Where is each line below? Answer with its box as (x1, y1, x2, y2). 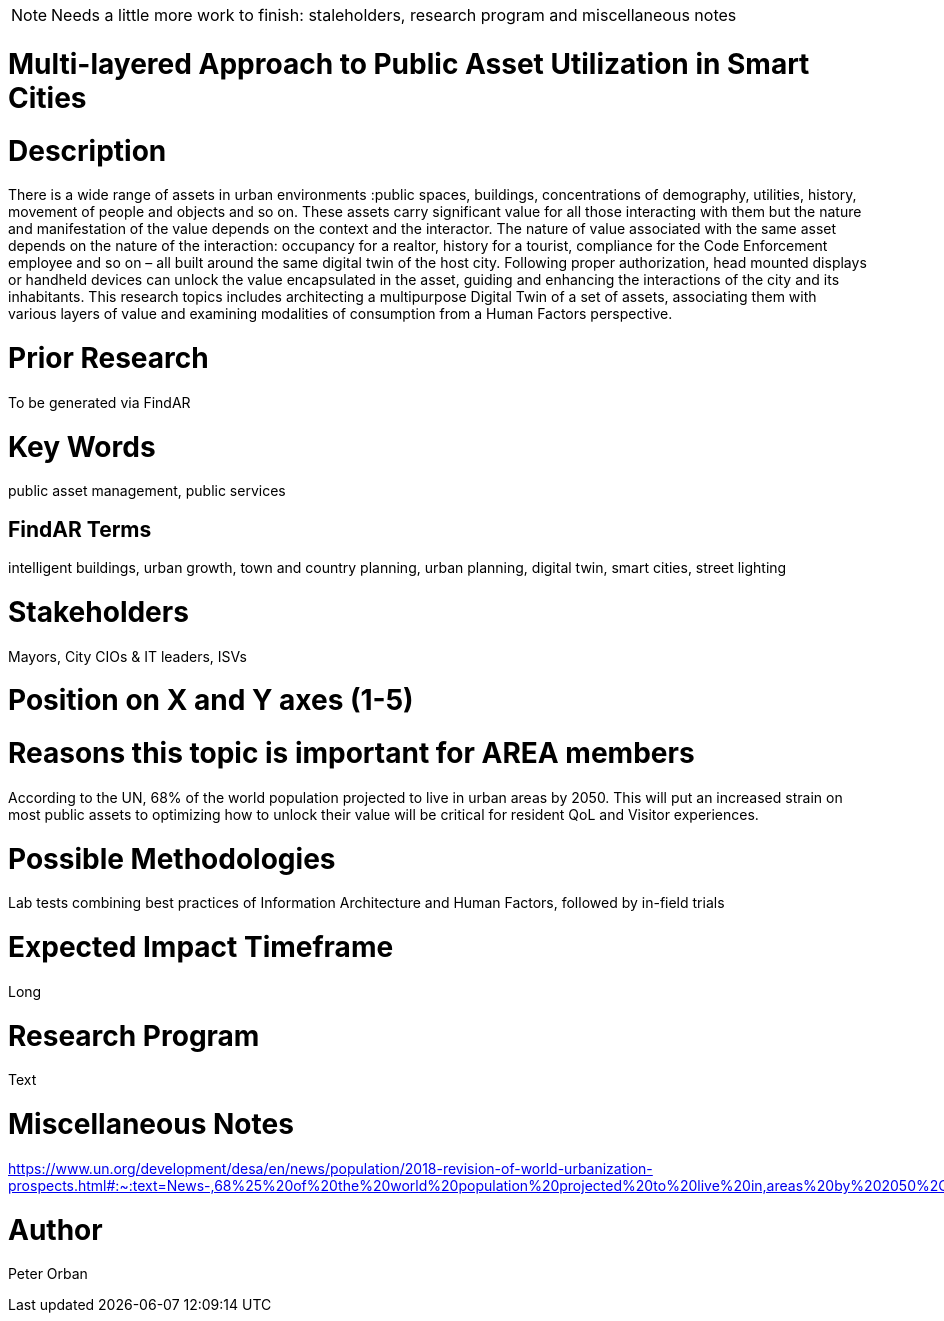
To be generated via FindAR (8, 393, 191, 411)
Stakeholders (8, 594, 189, 629)
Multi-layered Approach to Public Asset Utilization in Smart (8, 46, 810, 81)
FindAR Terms (8, 516, 152, 542)
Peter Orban (8, 1265, 88, 1283)
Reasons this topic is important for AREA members (8, 736, 695, 771)
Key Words (8, 429, 156, 464)
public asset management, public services (8, 482, 286, 500)
